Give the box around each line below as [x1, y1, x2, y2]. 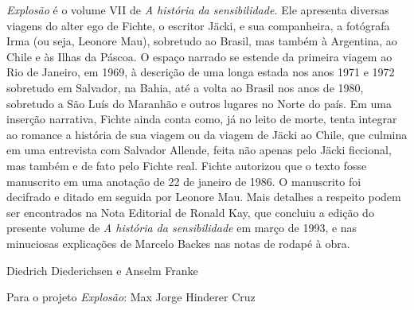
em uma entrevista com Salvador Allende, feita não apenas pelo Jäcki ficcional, [6, 141, 392, 158]
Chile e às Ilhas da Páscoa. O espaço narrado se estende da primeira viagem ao [6, 48, 393, 64]
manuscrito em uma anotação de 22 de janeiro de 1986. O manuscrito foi [6, 172, 361, 189]
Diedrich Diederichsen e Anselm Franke [6, 262, 198, 278]
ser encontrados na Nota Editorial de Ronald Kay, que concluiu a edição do [6, 203, 374, 220]
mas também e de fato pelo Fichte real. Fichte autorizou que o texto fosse [6, 157, 367, 173]
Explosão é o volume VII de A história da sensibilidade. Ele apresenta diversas [6, 2, 389, 17]
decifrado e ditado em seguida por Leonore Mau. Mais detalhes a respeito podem [6, 188, 401, 205]
